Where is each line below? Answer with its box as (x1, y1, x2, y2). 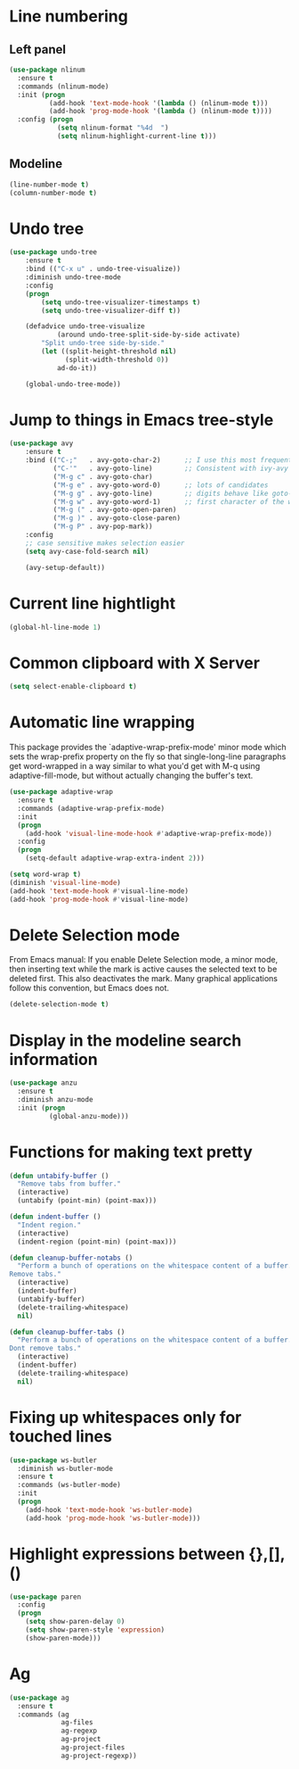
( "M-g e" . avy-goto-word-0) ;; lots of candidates (53, 480, 269, 490)
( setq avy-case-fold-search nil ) (25, 547, 149, 556)
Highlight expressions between (9, 1543, 246, 1564)
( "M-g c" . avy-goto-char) (53, 472, 153, 481)
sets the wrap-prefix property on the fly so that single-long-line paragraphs (9, 751, 287, 762)
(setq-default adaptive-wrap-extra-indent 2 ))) (25, 854, 205, 863)
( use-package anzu (9, 1079, 77, 1087)
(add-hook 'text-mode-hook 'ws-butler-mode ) (25, 1505, 193, 1514)
